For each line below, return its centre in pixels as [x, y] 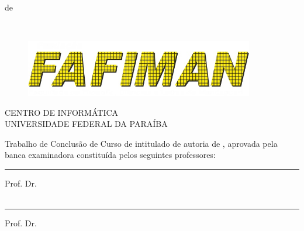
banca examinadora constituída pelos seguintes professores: [110, 155]
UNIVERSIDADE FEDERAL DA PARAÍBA [86, 124]
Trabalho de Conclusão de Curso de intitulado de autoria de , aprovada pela [141, 143]
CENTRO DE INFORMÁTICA [62, 112]
